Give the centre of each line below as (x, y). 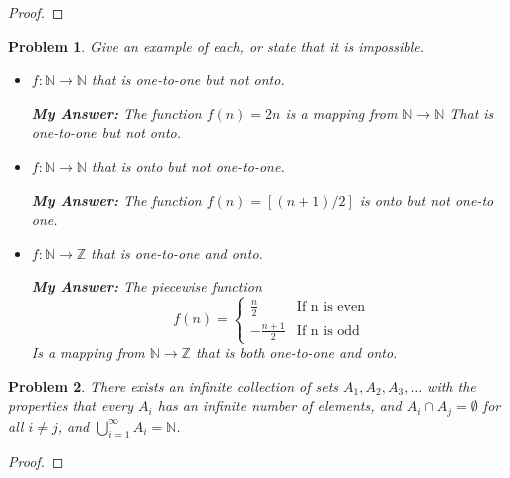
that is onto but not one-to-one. (188, 165)
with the (451, 385)
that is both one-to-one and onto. (296, 352)
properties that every (71, 405)
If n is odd (328, 330)
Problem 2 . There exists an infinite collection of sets (173, 385)
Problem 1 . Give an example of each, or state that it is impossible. (216, 45)
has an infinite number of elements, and (279, 405)
